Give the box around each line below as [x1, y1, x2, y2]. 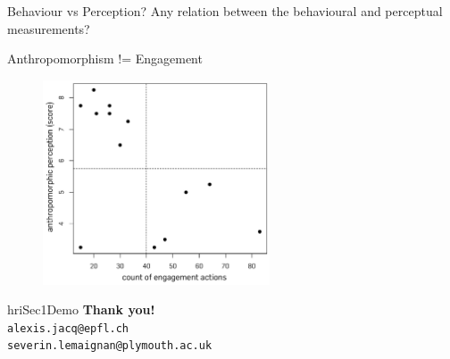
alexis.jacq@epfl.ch [7, 321, 129, 335]
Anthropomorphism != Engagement [7, 49, 203, 68]
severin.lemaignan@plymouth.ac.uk [7, 339, 212, 353]
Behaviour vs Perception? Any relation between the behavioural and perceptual [7, 2, 443, 20]
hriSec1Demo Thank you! [7, 300, 155, 319]
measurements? [7, 19, 90, 38]
